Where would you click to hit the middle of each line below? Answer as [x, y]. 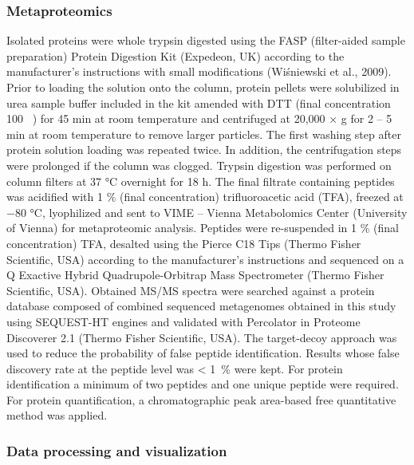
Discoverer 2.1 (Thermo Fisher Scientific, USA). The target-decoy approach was [202, 337]
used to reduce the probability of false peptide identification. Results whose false [203, 353]
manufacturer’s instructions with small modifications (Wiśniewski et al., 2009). [199, 71]
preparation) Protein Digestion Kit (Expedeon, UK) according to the [175, 55]
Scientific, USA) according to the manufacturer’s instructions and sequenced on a [205, 259]
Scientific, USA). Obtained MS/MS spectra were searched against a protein [191, 290]
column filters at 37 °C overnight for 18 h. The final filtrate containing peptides [201, 181]
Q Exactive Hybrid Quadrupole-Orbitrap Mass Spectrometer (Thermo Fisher [195, 275]
